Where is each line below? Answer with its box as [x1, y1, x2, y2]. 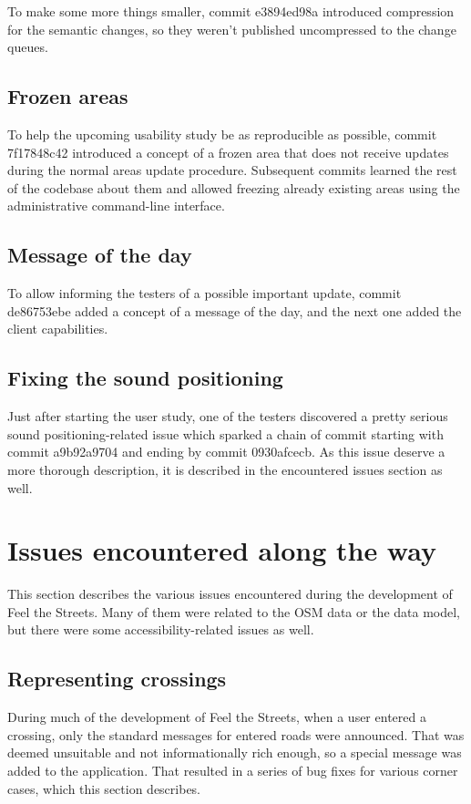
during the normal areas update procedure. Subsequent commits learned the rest [7, 160, 457, 180]
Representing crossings [7, 665, 227, 693]
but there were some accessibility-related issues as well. [7, 620, 314, 639]
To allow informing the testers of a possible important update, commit [7, 283, 402, 303]
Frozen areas [7, 82, 128, 110]
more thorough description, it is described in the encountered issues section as [7, 459, 443, 479]
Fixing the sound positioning [7, 364, 283, 392]
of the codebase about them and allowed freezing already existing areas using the [7, 178, 460, 197]
